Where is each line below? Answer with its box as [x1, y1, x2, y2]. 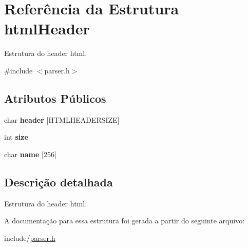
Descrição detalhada [4, 174, 113, 189]
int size [4, 131, 28, 142]
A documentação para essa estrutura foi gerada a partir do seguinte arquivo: [4, 215, 245, 226]
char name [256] [4, 148, 56, 159]
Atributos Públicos [4, 90, 106, 106]
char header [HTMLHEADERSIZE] [4, 114, 120, 125]
